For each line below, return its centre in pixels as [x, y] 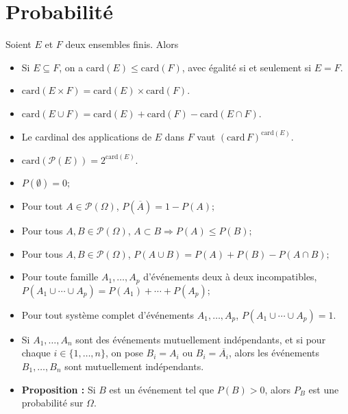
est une [324, 389]
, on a [71, 67]
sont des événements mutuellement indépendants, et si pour [201, 339]
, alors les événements [274, 353]
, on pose [124, 353]
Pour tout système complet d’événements [108, 314]
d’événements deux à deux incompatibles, [230, 277]
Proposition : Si [59, 389]
